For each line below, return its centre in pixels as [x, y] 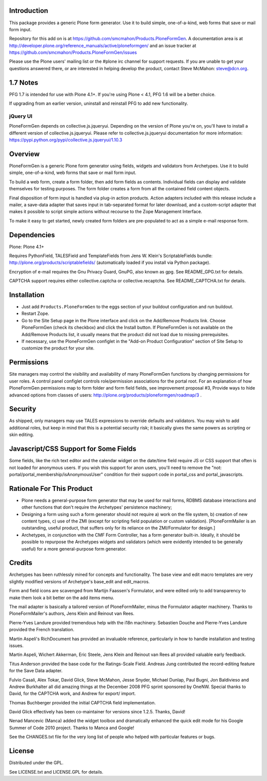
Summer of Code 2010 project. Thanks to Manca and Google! [72, 728]
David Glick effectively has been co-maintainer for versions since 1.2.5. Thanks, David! [97, 712]
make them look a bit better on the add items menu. [62, 598]
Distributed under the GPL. [36, 763]
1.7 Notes [24, 82]
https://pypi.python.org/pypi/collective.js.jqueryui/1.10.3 [66, 140]
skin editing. [22, 434]
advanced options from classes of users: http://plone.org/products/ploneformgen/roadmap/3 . [106, 395]
